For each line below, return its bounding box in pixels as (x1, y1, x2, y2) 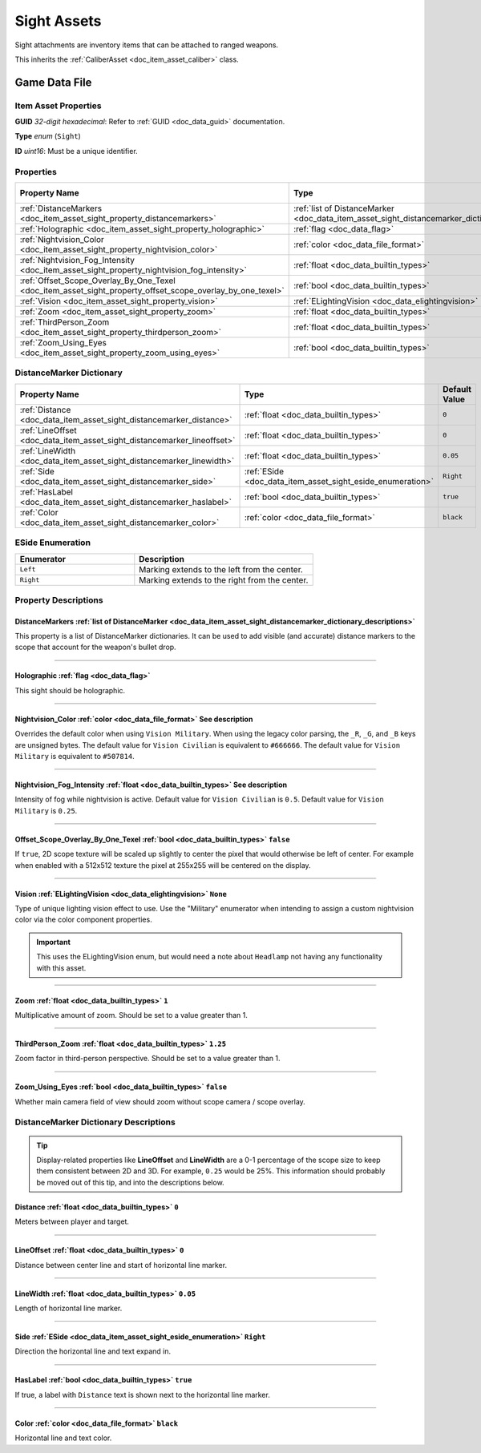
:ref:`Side (19, 466, 55, 477)
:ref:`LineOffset (19, 425, 77, 436)
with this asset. (36, 963, 87, 973)
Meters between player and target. (14, 1217, 130, 1226)
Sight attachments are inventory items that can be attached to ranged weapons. (14, 40, 279, 50)
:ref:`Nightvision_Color (19, 234, 104, 245)
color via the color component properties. (14, 914, 152, 925)
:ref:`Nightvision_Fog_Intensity (19, 255, 135, 266)
